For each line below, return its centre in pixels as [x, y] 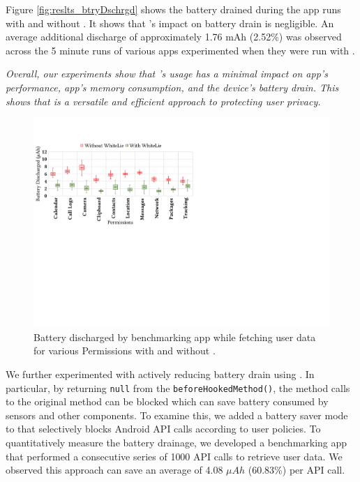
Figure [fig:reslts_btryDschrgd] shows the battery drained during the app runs [173, 9]
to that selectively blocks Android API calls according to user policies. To [163, 429]
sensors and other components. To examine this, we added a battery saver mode [177, 415]
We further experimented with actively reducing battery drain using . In [160, 374]
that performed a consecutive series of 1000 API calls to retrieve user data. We [174, 456]
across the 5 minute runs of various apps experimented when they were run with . [180, 50]
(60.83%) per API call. [297, 470]
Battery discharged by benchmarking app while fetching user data [175, 337]
